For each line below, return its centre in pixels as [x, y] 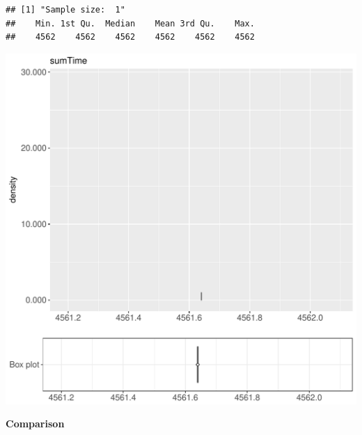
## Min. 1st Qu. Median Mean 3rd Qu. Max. [130, 23]
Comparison [35, 424]
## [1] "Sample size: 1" [65, 10]
